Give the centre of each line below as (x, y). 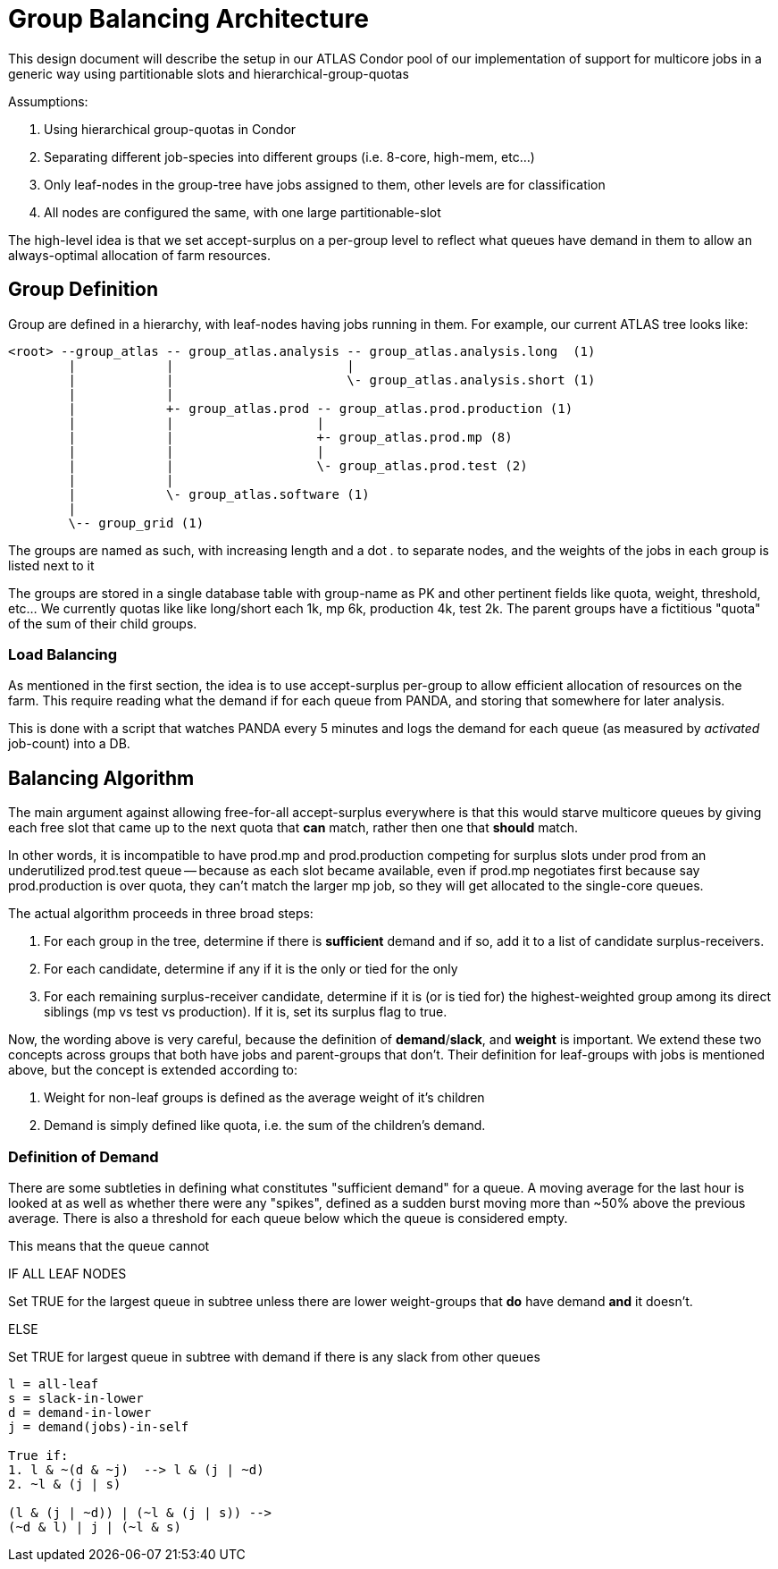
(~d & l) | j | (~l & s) (95, 1527)
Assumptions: (48, 101)
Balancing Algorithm (101, 778)
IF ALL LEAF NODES (67, 1273)
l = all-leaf (54, 1383)
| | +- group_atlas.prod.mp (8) (290, 437)
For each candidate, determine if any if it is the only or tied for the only (251, 969)
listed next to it (51, 565)
